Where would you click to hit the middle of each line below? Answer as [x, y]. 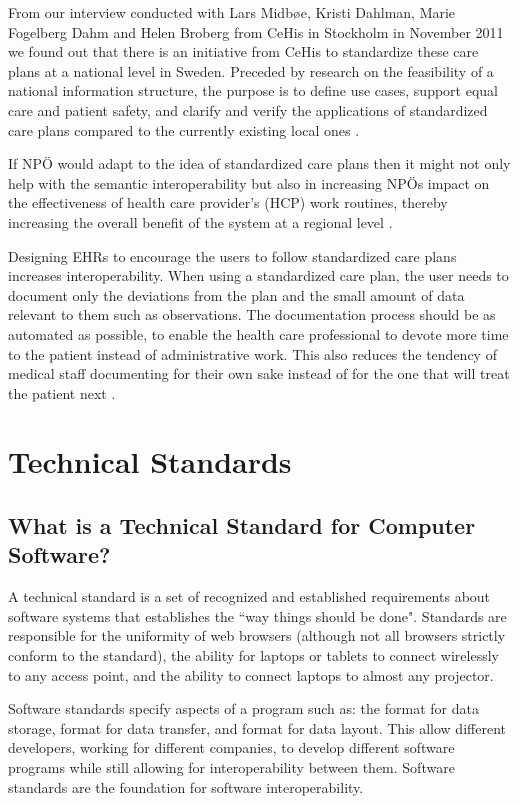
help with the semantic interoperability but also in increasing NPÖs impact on [249, 182]
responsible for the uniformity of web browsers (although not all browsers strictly [257, 635]
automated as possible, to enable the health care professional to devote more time [258, 333]
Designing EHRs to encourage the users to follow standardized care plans [232, 255]
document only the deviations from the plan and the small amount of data [236, 294]
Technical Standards [150, 461]
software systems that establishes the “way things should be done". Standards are [257, 615]
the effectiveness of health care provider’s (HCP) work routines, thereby [228, 202]
